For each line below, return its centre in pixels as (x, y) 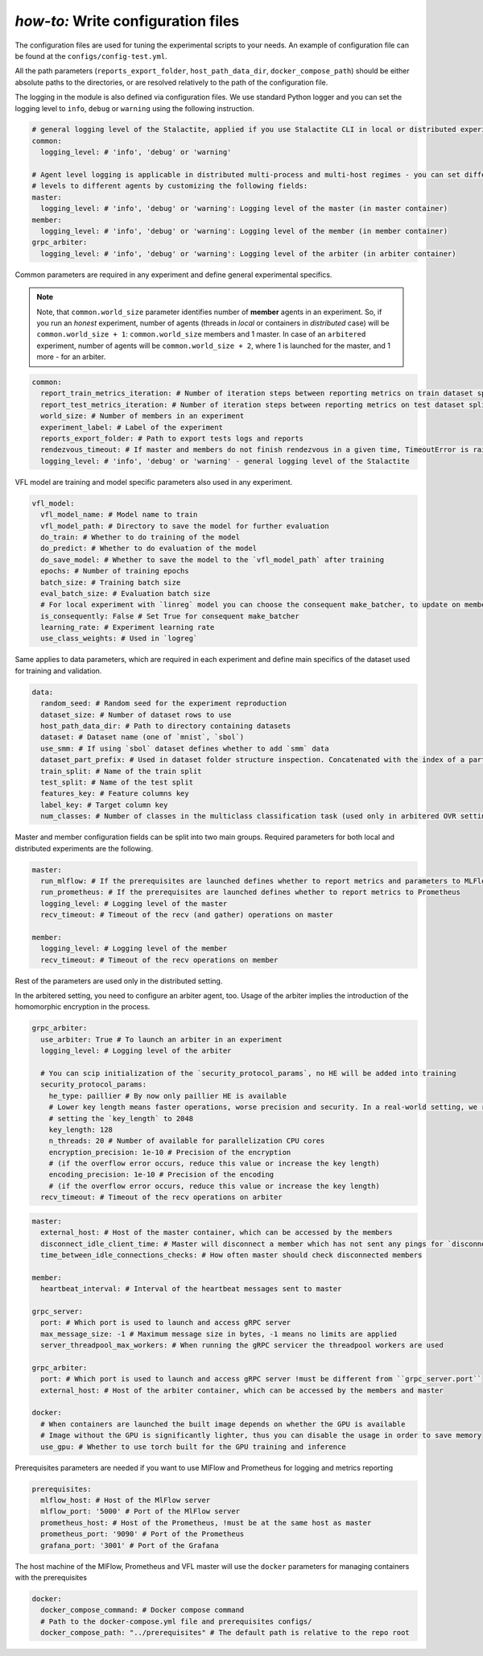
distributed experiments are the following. (84, 848)
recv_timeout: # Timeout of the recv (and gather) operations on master (187, 915)
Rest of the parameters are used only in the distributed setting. (119, 981)
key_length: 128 (80, 1129)
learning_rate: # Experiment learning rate (128, 627)
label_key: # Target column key (104, 805)
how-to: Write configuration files (127, 21)
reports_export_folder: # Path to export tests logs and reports (172, 439)
